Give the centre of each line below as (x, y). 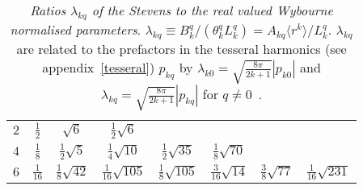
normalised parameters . (76, 30)
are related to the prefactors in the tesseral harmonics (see (181, 49)
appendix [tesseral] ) (99, 68)
